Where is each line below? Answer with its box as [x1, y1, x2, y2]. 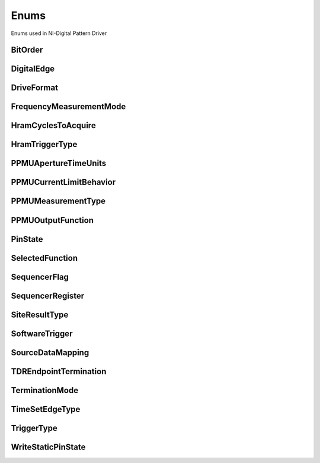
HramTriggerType [11, 139, 78, 149]
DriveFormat [11, 83, 59, 93]
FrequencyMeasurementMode [11, 101, 126, 112]
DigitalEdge [11, 64, 55, 74]
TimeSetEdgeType [11, 404, 81, 414]
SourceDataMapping [11, 347, 89, 357]
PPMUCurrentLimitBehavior [11, 177, 116, 187]
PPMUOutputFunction [11, 215, 94, 225]
